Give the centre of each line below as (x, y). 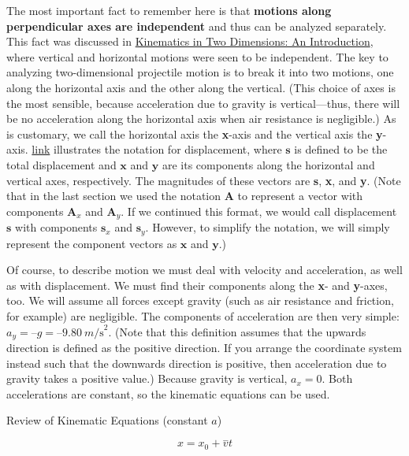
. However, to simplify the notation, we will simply (268, 227)
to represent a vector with (300, 196)
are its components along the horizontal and (268, 164)
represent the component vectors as (92, 243)
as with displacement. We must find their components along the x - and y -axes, (197, 285)
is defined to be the (341, 149)
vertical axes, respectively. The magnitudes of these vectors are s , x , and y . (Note (204, 180)
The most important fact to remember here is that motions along (169, 10)
